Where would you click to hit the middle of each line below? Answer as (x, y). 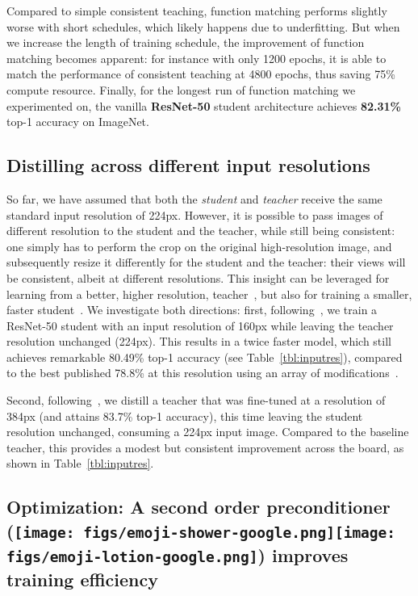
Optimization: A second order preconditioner (199, 507)
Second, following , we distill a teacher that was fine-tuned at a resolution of (196, 400)
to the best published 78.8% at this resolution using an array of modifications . (203, 373)
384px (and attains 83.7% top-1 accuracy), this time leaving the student (185, 416)
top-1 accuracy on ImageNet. (78, 122)
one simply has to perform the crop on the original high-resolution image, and (199, 246)
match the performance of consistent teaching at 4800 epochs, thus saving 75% (201, 74)
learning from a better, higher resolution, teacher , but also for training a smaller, (209, 294)
